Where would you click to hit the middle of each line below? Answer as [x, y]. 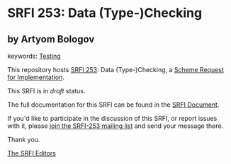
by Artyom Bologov [51, 39]
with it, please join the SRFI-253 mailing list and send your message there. [115, 126]
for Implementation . [36, 77]
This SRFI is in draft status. [46, 91]
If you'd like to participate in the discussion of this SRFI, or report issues [112, 118]
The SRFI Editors [32, 153]
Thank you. [24, 140]
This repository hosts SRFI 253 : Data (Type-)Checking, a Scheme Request [116, 70]
